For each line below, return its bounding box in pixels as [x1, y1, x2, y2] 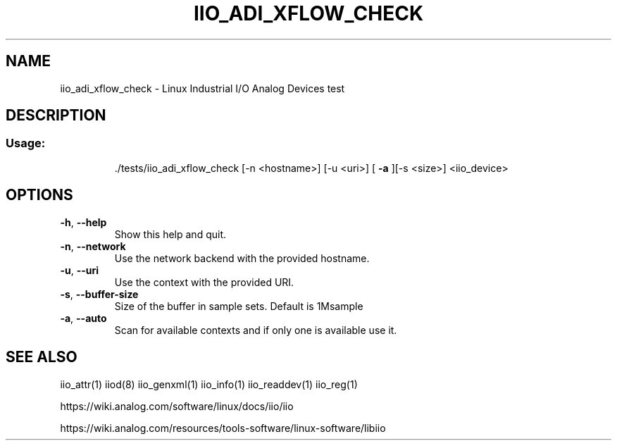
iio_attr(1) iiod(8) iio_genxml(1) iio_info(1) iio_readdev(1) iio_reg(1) [60, 378, 358, 390]
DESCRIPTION [6, 106, 106, 125]
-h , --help [60, 216, 107, 228]
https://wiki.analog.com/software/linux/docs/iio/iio [60, 399, 294, 412]
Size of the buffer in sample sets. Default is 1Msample [114, 299, 363, 312]
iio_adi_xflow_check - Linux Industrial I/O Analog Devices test [60, 82, 345, 94]
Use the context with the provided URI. [114, 275, 294, 288]
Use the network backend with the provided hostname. [114, 252, 370, 264]
